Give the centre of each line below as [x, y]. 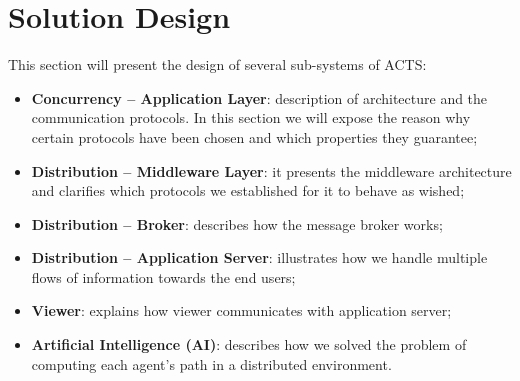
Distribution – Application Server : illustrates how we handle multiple [259, 257]
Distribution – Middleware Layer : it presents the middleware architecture [271, 170]
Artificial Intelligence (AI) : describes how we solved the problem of [249, 344]
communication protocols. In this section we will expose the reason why [251, 117]
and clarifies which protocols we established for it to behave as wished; [248, 190]
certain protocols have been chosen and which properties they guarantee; [254, 136]
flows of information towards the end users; [163, 276]
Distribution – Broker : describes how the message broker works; [237, 223]
